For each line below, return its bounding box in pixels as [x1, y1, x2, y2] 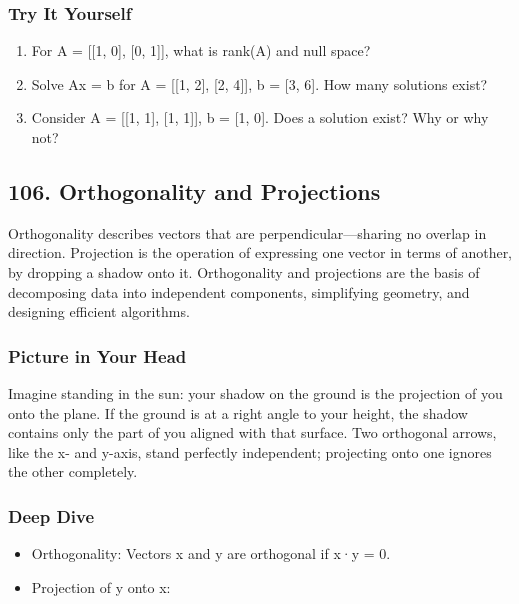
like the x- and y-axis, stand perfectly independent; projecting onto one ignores [8, 441, 492, 462]
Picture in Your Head [8, 343, 187, 368]
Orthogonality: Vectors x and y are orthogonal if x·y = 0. [31, 543, 391, 564]
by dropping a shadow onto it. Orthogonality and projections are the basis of [8, 261, 480, 282]
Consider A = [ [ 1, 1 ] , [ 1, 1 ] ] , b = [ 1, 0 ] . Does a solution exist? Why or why [31, 107, 489, 128]
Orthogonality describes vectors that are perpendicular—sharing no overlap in [8, 222, 487, 243]
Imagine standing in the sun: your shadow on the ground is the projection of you [8, 382, 503, 403]
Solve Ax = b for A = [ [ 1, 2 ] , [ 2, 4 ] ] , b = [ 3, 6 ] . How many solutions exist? [31, 73, 488, 94]
